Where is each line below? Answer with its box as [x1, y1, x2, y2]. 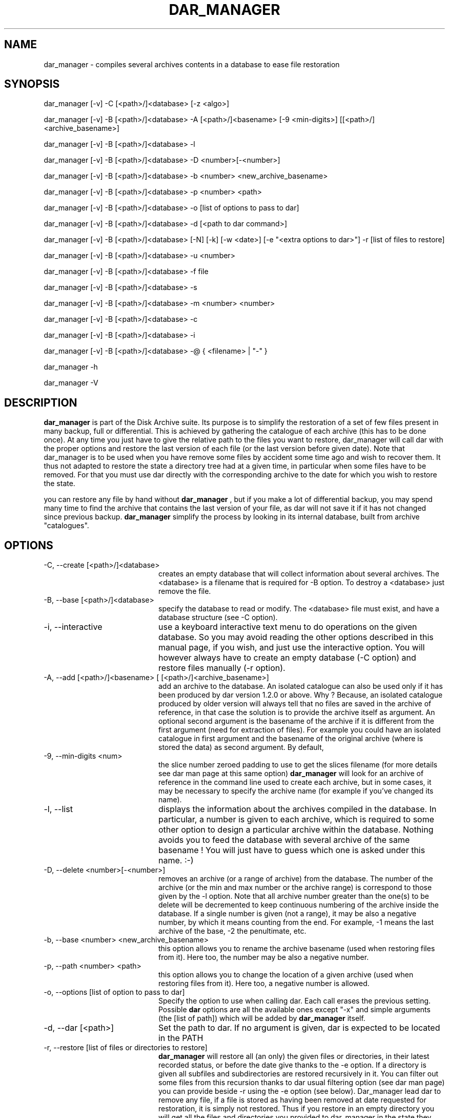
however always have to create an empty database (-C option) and [158, 652, 416, 663]
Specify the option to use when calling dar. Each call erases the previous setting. [158, 996, 431, 1006]
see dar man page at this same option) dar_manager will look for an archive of [158, 769, 424, 778]
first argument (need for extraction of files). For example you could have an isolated [158, 725, 441, 735]
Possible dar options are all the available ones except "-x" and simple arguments [158, 1005, 431, 1014]
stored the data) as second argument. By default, [158, 743, 324, 752]
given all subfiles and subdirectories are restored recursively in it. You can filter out [158, 1069, 439, 1078]
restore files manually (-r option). [158, 663, 285, 673]
